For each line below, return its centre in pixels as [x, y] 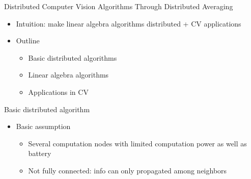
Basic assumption [43, 126]
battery [40, 153]
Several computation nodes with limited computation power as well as [137, 143]
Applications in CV [58, 92]
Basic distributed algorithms [73, 57]
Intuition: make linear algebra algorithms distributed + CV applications [129, 23]
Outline [28, 41]
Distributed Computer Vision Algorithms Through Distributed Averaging [119, 6]
